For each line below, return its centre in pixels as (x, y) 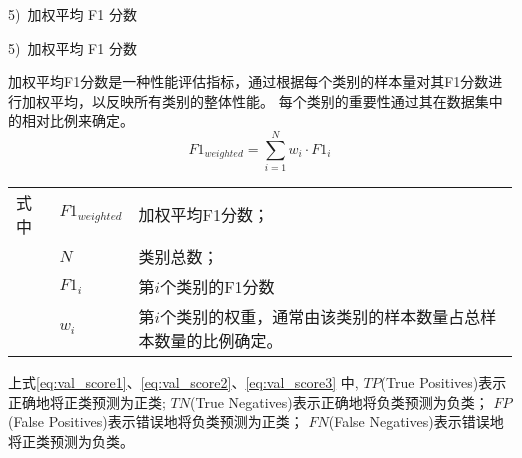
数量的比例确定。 (218, 341)
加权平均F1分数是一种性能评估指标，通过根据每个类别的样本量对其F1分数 (248, 81)
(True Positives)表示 (443, 382)
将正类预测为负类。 (71, 440)
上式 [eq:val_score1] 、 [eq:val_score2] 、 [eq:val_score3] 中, (183, 382)
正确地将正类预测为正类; (87, 401)
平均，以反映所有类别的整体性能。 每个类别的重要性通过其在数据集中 (276, 100)
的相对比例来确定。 (71, 120)
